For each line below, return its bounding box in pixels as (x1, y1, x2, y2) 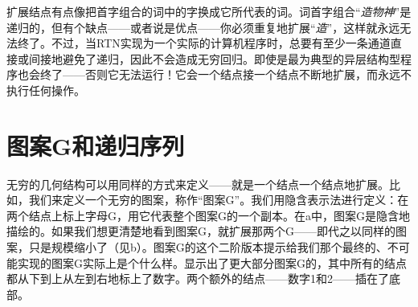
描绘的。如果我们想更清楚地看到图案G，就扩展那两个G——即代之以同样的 (6, 223, 395, 239)
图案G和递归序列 (6, 129, 185, 162)
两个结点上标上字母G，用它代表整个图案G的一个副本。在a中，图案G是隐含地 (6, 207, 410, 223)
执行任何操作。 (6, 81, 85, 98)
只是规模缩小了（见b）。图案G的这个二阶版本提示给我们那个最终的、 (28, 239, 387, 256)
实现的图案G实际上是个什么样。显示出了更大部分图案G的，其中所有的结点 (17, 254, 407, 271)
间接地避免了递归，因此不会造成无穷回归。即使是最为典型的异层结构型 (28, 50, 400, 67)
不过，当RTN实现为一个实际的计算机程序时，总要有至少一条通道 (51, 35, 391, 51)
